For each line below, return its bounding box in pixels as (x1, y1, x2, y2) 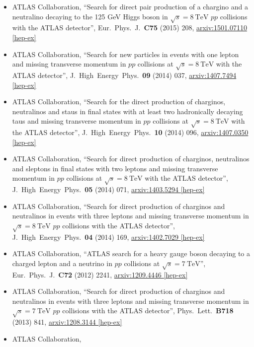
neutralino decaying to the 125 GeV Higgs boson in (12, 11, 168, 21)
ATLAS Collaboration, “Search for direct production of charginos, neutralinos (12, 153, 250, 164)
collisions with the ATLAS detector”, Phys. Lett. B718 (62, 305, 234, 316)
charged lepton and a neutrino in (12, 258, 112, 268)
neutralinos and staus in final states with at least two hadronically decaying (12, 106, 243, 116)
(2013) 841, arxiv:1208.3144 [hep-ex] (12, 317, 122, 327)
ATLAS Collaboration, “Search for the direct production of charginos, (12, 96, 226, 107)
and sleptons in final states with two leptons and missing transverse (12, 163, 218, 173)
